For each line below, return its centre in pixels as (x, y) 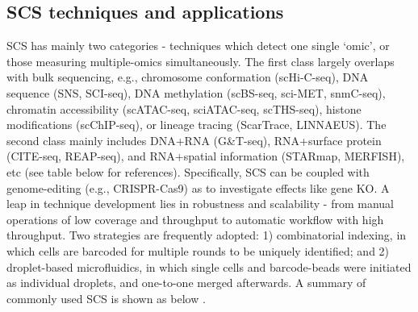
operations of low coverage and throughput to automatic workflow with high (195, 219)
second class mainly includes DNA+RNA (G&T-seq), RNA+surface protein (194, 140)
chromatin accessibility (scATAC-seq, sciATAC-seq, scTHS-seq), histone (184, 108)
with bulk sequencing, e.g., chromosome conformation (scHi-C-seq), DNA (188, 77)
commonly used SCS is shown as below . (106, 298)
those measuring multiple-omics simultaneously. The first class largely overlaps (201, 61)
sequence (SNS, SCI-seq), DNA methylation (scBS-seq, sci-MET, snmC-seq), (196, 92)
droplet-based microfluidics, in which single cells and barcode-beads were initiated (209, 266)
